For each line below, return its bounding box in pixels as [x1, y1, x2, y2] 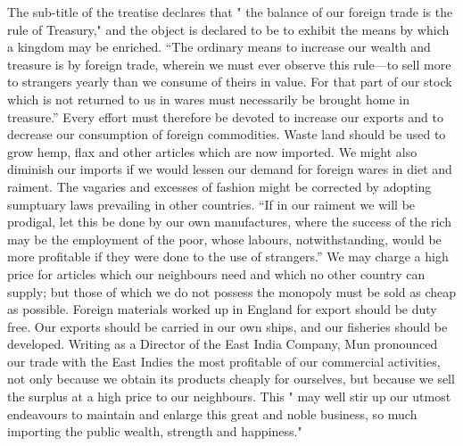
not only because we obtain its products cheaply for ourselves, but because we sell [7, 369, 455, 388]
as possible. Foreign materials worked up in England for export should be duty [7, 300, 437, 318]
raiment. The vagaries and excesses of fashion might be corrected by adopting [7, 177, 432, 195]
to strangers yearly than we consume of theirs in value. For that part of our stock [7, 72, 452, 91]
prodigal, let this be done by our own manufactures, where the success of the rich [7, 212, 451, 231]
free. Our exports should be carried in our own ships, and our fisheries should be [7, 317, 448, 335]
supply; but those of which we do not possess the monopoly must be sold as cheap [7, 282, 457, 301]
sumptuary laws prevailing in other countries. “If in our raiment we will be [7, 194, 416, 213]
